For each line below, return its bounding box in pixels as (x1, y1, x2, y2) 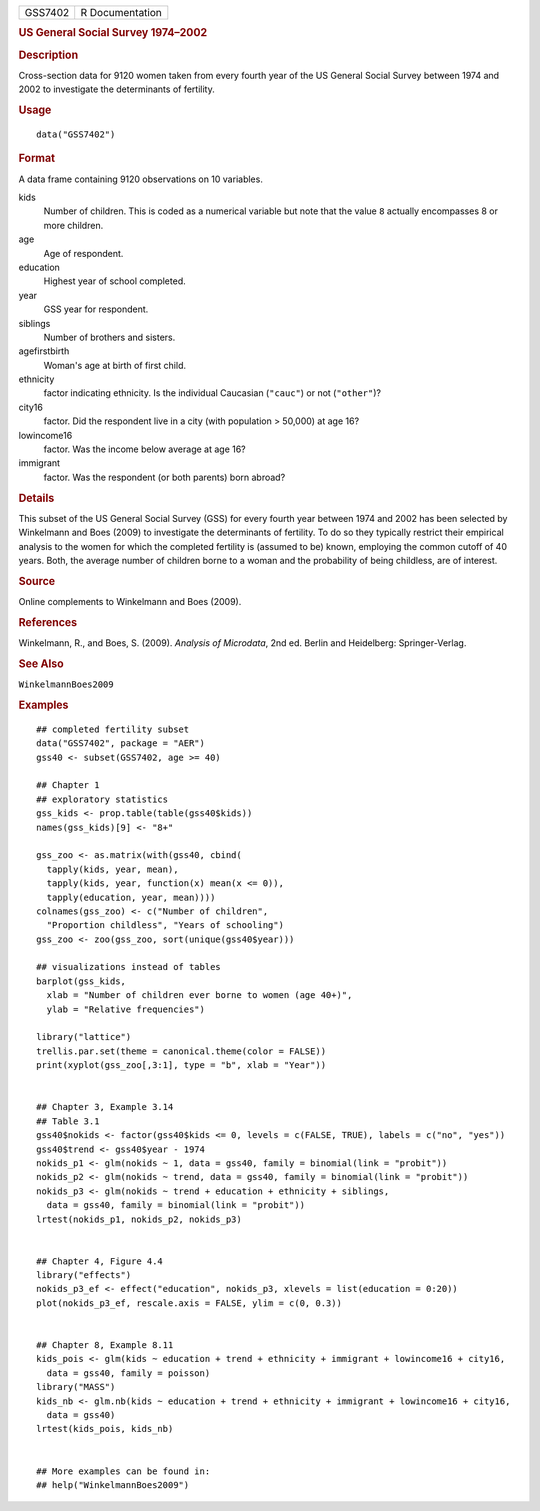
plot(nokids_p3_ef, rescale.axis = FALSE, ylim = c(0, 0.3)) (36, 1297, 342, 1309)
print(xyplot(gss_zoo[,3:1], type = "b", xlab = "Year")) (36, 1060, 327, 1071)
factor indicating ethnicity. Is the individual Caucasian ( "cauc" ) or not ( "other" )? (43, 387, 382, 399)
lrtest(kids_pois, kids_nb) (36, 1423, 174, 1435)
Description (18, 48, 79, 62)
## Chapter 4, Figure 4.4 (36, 1255, 164, 1267)
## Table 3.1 (36, 1115, 100, 1127)
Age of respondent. (43, 247, 124, 259)
